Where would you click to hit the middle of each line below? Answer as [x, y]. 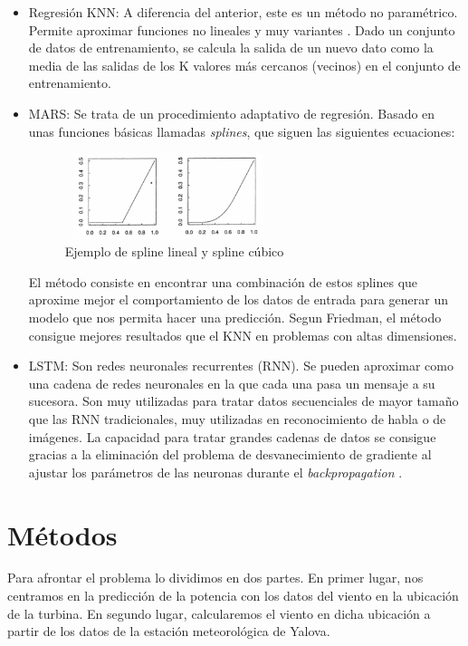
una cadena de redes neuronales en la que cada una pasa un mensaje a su [232, 383]
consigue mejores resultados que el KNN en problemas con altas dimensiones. [243, 335]
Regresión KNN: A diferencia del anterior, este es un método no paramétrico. [243, 12]
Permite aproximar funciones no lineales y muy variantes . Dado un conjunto [242, 29]
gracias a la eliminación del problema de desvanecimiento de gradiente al [230, 454]
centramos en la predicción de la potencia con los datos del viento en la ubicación [233, 596]
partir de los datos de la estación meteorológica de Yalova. [169, 631]
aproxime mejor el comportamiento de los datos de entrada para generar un [238, 299]
